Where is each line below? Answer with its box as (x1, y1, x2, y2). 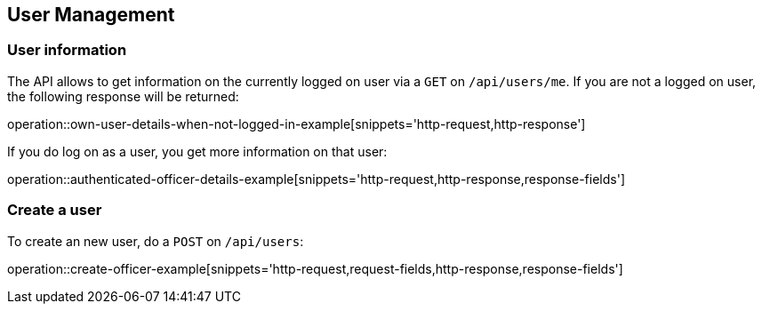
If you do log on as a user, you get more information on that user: (7, 143, 388, 159)
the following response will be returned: (7, 88, 239, 104)
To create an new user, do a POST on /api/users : (7, 233, 304, 249)
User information (7, 41, 127, 60)
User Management (7, 4, 175, 26)
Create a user (7, 201, 102, 219)
